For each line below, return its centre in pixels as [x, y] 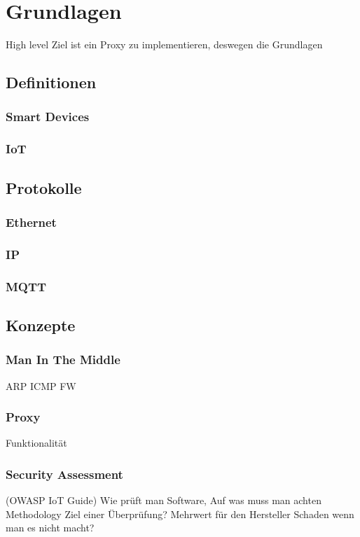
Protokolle [44, 187]
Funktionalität [36, 443]
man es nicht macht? [50, 528]
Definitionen [51, 82]
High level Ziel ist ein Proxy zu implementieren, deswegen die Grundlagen [164, 44]
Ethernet [31, 222]
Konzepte [41, 325]
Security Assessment [64, 474]
